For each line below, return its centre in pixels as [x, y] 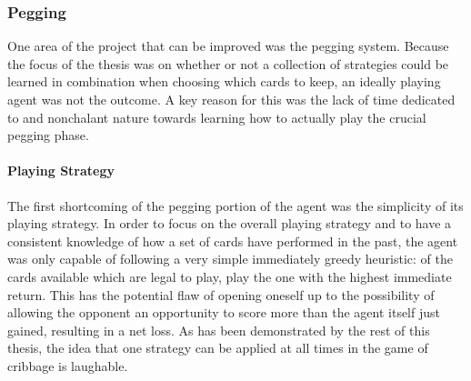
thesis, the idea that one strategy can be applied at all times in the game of [218, 348]
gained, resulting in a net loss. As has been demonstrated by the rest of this [219, 330]
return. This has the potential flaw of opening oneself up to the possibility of [221, 294]
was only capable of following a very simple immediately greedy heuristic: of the [230, 259]
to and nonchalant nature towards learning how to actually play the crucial [217, 117]
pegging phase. [48, 135]
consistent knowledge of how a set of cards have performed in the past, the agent [233, 241]
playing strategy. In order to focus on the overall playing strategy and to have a [230, 223]
